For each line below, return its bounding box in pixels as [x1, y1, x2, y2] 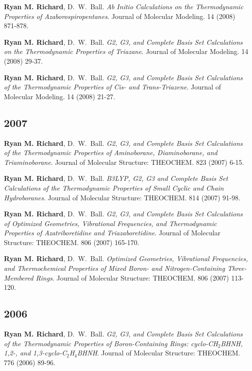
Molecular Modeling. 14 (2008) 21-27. [4, 91, 116, 101]
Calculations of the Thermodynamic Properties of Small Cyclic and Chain [4, 182, 224, 193]
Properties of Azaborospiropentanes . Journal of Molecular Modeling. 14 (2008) [4, 11, 235, 21]
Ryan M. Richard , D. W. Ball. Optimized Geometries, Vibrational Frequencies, [4, 253, 248, 264]
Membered [4, 272, 34, 283]
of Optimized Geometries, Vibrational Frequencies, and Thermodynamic [4, 218, 217, 228]
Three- [227, 263, 247, 273]
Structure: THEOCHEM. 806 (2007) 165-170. [4, 237, 139, 247]
